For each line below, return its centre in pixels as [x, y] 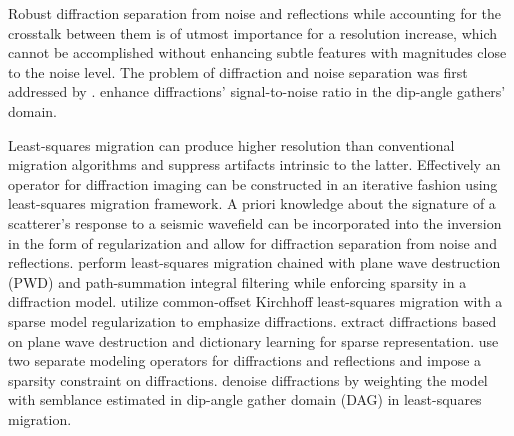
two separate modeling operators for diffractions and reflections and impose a [245, 360]
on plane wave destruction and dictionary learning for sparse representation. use [253, 340]
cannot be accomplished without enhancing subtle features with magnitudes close [257, 52]
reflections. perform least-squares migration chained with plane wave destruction [254, 262]
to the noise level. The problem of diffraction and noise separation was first [238, 71]
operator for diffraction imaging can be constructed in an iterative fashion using [253, 183]
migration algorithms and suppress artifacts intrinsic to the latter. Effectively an [254, 164]
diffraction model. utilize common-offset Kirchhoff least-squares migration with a [255, 301]
